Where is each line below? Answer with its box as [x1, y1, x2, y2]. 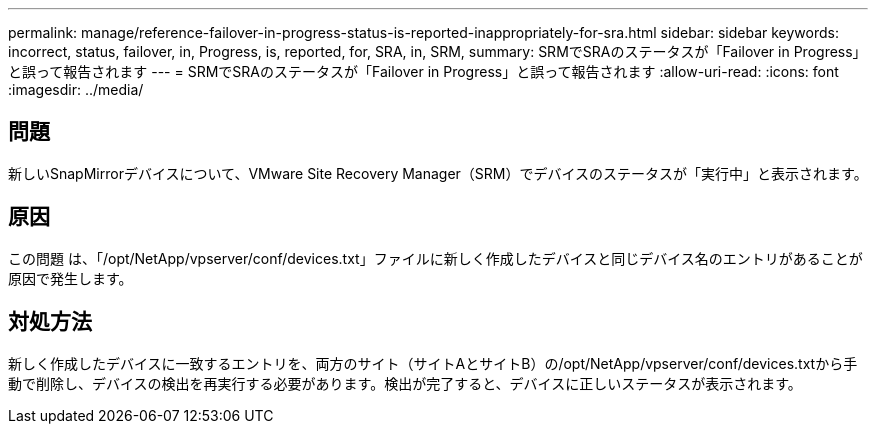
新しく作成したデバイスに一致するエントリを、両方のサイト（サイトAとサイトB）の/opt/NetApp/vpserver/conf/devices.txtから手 [8, 354, 858, 372]
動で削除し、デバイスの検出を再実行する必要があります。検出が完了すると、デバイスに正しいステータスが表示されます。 [8, 374, 802, 392]
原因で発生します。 [8, 269, 133, 287]
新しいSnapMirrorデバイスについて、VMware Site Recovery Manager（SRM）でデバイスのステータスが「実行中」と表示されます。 [8, 164, 868, 182]
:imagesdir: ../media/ [8, 81, 144, 98]
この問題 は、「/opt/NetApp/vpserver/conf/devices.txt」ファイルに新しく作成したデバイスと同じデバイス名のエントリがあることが [8, 249, 863, 267]
